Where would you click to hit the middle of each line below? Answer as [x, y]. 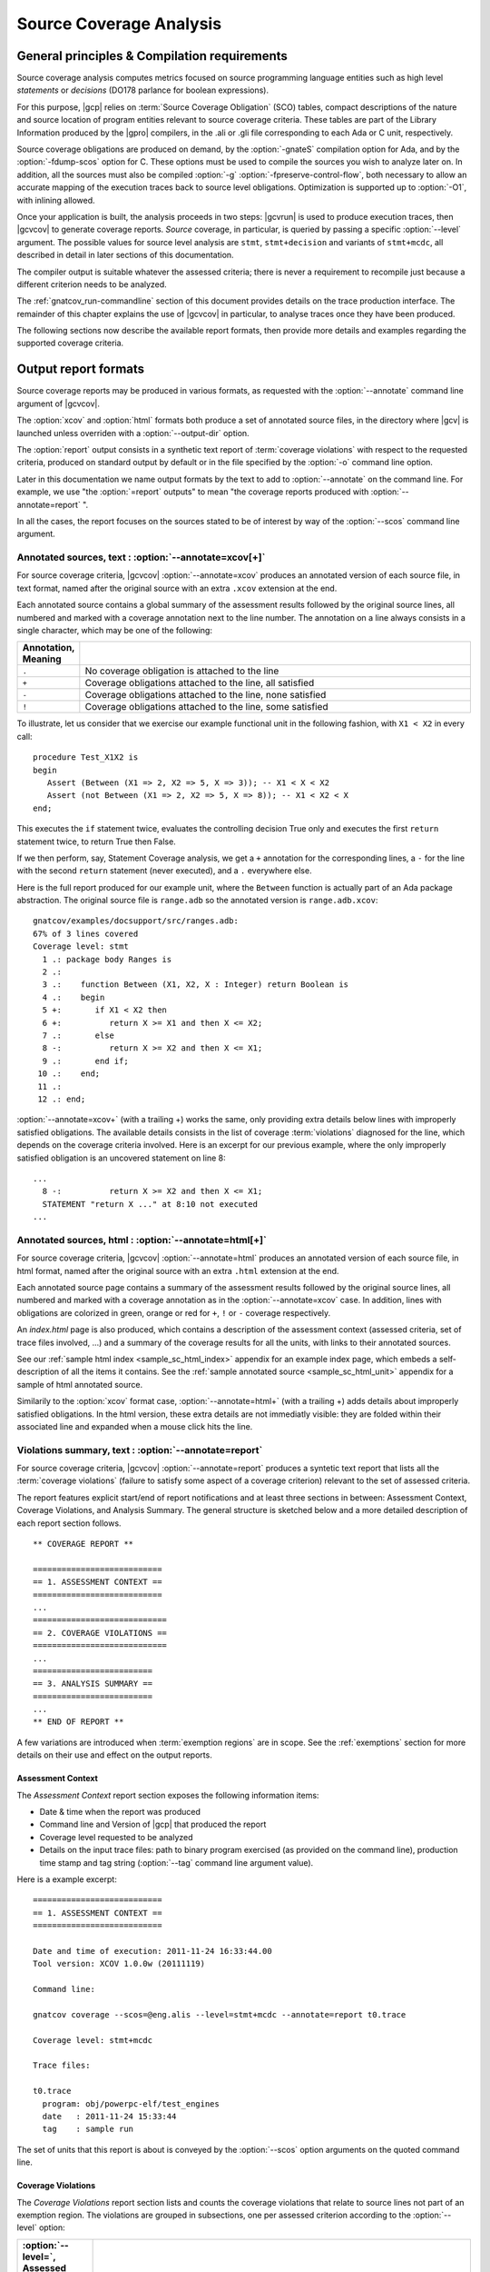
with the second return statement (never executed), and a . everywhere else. [164, 871]
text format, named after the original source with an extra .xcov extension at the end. [177, 588]
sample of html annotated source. [80, 1384]
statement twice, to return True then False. [96, 842]
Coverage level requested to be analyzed [117, 1837]
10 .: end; [69, 1074]
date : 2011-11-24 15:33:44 [109, 2116]
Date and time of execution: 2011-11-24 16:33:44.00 [152, 1951]
